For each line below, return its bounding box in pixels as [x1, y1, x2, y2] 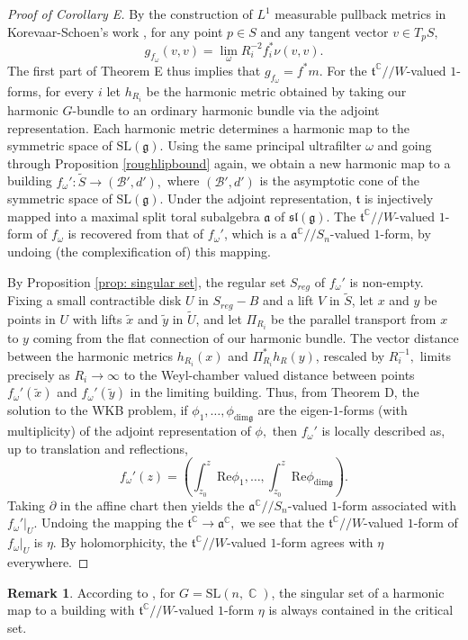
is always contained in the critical [268, 600, 454, 619]
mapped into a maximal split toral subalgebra [7, 206, 260, 225]
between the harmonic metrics [7, 346, 174, 365]
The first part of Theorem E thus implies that [7, 60, 261, 79]
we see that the [240, 513, 325, 532]
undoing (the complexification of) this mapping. [7, 242, 271, 261]
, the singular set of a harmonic [271, 582, 445, 601]
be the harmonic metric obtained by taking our [146, 81, 407, 100]
